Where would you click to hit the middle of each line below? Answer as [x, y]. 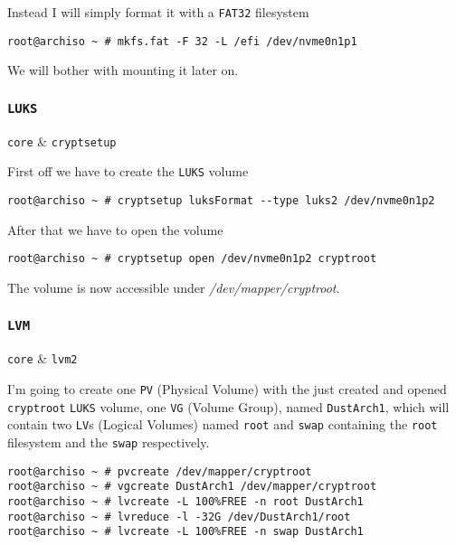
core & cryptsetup [62, 141]
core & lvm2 [43, 358]
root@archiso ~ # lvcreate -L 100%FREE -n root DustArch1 [185, 501]
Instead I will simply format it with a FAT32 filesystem [158, 12]
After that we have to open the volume [115, 229]
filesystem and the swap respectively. [109, 442]
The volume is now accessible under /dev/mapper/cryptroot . [174, 287]
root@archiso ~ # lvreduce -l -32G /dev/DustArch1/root [179, 517]
